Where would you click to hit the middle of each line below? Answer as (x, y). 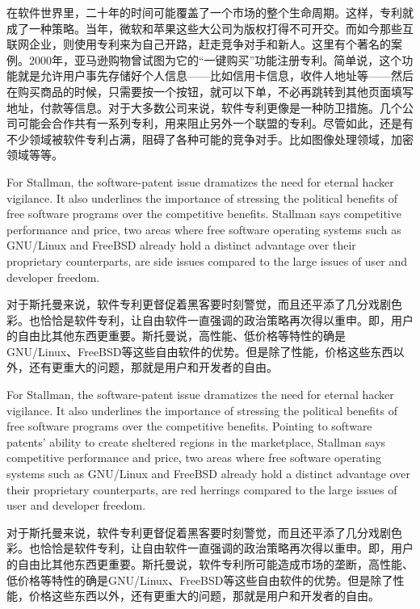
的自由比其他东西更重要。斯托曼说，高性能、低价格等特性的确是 (176, 336)
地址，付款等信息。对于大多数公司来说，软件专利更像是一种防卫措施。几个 (204, 107)
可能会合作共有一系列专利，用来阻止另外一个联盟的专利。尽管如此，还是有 (215, 123)
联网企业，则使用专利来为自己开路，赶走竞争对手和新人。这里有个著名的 (199, 44)
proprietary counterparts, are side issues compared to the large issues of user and (207, 260)
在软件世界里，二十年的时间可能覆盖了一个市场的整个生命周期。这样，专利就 (210, 12)
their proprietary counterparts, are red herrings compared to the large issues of (202, 489)
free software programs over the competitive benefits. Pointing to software (189, 426)
